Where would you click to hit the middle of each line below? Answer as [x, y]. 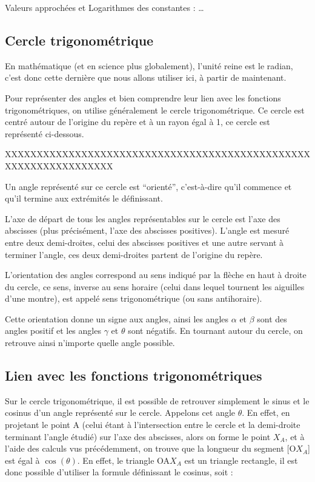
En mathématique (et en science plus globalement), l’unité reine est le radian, [149, 65]
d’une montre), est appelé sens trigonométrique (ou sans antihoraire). [134, 298]
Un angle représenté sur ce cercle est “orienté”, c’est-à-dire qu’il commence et [148, 186]
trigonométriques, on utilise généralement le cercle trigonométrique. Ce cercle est [155, 110]
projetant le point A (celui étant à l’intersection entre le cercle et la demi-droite [153, 425]
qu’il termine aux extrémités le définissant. [84, 198]
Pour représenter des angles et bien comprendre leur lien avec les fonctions [143, 97]
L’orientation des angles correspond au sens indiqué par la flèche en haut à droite [156, 275]
